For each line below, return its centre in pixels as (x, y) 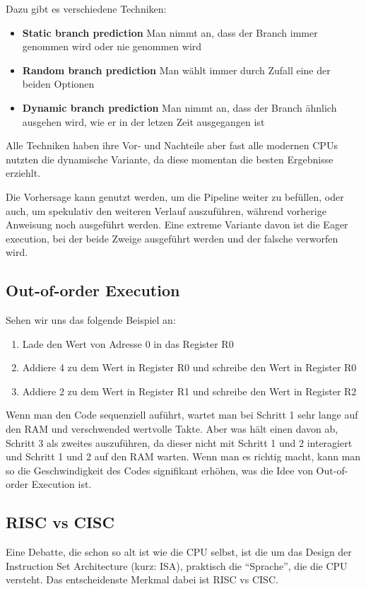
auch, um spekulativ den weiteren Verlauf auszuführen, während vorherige (166, 210)
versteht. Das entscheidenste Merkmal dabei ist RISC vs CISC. (142, 579)
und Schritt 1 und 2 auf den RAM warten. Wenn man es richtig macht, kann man (183, 456)
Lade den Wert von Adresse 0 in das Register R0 (128, 343)
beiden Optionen (58, 84)
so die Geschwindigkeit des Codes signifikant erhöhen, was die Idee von (159, 470)
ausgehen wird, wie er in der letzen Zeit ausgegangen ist (143, 121)
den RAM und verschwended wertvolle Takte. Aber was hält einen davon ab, (172, 429)
